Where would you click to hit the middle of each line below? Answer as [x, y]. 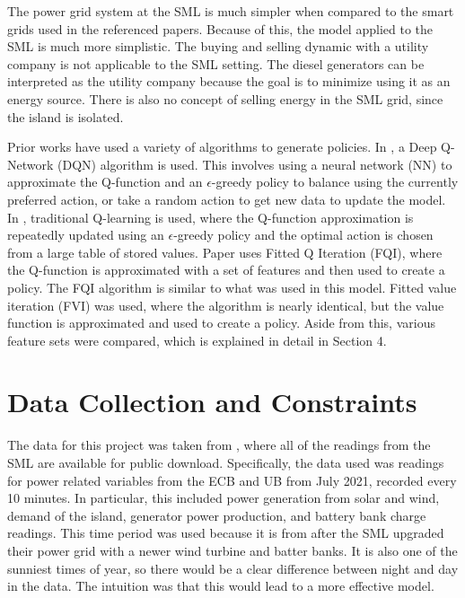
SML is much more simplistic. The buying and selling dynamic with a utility [218, 46]
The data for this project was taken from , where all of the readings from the [219, 445]
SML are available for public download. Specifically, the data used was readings [226, 462]
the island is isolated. [66, 116]
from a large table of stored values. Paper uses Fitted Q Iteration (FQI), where [225, 252]
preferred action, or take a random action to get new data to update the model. [227, 199]
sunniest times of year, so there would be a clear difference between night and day [233, 568]
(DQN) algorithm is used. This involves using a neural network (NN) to [255, 164]
